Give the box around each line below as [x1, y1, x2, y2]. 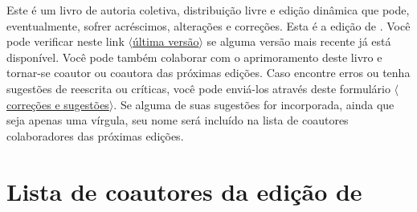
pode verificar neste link [6, 33, 125, 50]
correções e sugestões [6, 96, 109, 112]
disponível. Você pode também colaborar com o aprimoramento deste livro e [6, 48, 382, 65]
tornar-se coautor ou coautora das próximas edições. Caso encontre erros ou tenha [6, 64, 411, 81]
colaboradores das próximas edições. [6, 127, 184, 144]
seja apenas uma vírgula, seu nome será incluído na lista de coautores [6, 112, 349, 128]
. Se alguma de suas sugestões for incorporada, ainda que [113, 96, 395, 112]
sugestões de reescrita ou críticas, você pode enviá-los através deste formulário [6, 79, 390, 96]
